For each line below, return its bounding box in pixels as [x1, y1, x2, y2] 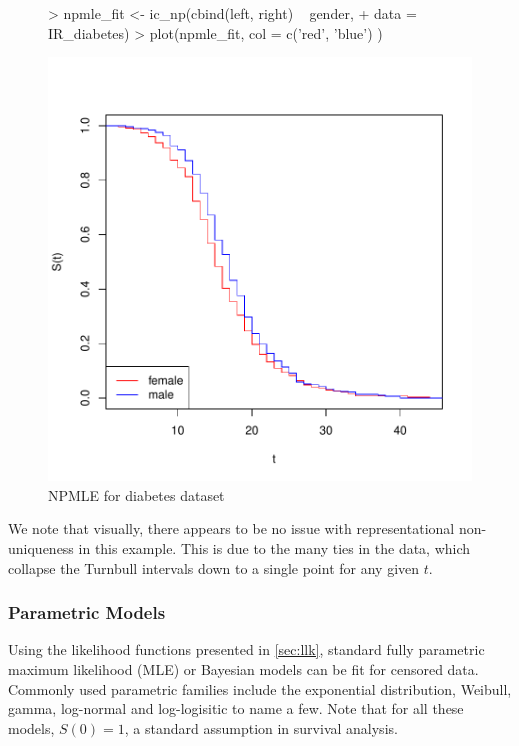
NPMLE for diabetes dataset [48, 484, 225, 505]
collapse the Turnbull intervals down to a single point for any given [8, 557, 420, 578]
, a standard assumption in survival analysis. [124, 717, 398, 738]
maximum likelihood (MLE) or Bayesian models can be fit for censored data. [8, 658, 479, 679]
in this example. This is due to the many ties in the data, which [78, 537, 471, 558]
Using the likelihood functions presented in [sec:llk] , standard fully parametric [8, 639, 485, 660]
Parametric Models [8, 600, 166, 625]
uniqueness [8, 537, 74, 558]
